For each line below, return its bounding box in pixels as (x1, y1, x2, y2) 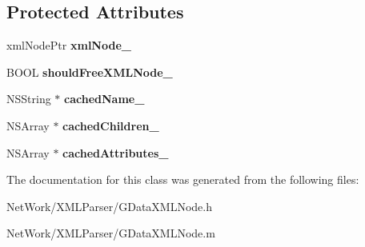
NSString (6, 90, 51, 107)
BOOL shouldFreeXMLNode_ (6, 63, 173, 80)
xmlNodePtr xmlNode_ (6, 37, 131, 54)
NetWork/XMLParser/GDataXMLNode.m (6, 225, 215, 241)
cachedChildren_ (62, 117, 159, 133)
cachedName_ (64, 90, 145, 107)
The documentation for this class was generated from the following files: (6, 171, 359, 188)
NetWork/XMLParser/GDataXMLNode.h (6, 197, 212, 214)
